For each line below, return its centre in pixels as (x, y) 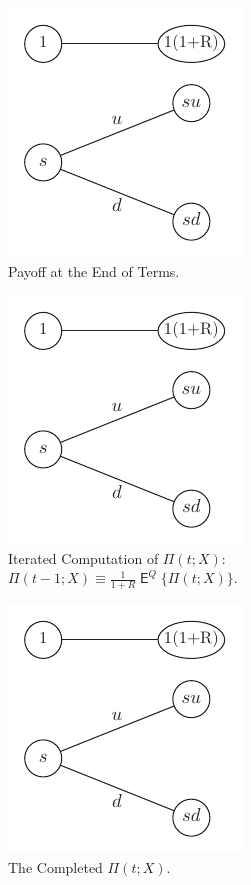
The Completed (55, 866)
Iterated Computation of (83, 557)
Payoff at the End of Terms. (94, 270)
